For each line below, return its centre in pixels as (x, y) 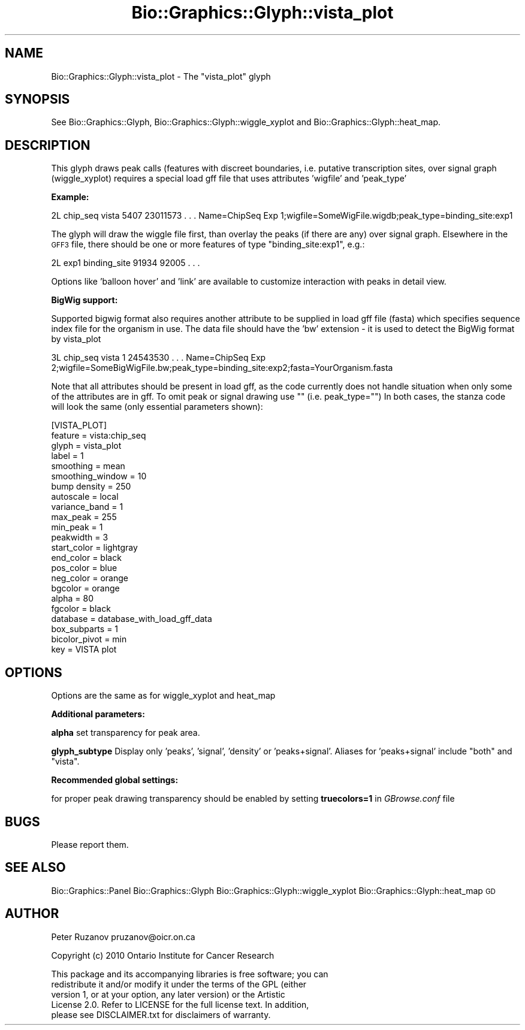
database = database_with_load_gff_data (132, 619)
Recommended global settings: (115, 780)
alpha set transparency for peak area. (126, 733)
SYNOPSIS (37, 99)
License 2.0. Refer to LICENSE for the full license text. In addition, (180, 1004)
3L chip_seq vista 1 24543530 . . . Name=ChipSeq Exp (159, 358)
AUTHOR (32, 914)
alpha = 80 (72, 599)
